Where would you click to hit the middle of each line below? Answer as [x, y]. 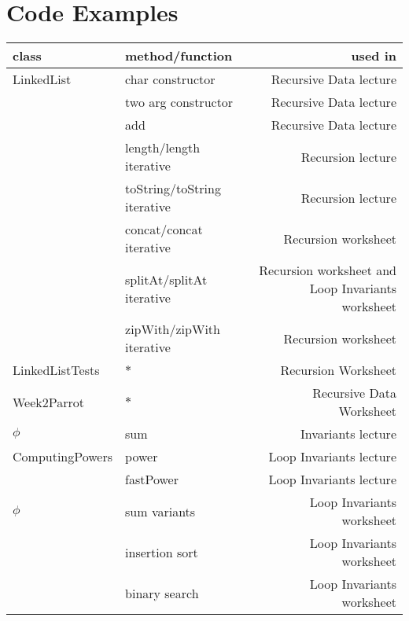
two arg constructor [179, 102]
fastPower [152, 480]
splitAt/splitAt [166, 279]
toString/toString [173, 189]
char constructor [170, 79]
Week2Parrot [48, 402]
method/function [179, 56]
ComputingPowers [63, 457]
